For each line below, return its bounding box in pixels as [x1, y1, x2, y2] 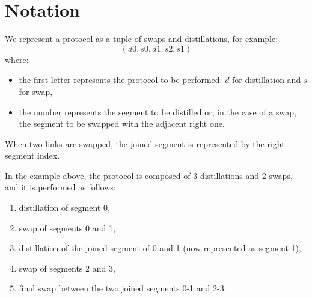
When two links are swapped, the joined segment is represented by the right [5, 137, 285, 150]
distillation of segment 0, [19, 201, 110, 214]
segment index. [5, 149, 60, 162]
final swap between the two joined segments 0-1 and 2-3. [19, 282, 227, 294]
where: [5, 53, 29, 65]
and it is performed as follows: [5, 181, 116, 193]
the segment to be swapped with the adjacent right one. [19, 117, 225, 130]
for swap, [19, 85, 53, 97]
